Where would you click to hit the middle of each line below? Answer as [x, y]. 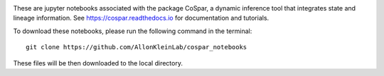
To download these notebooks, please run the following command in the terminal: [133, 31]
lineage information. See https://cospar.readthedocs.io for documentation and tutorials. [141, 18]
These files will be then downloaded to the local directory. [98, 63]
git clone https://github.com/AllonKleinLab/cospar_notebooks [137, 47]
